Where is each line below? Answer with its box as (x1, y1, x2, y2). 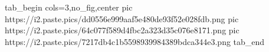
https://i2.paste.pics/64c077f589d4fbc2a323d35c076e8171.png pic (5, 24, 240, 36)
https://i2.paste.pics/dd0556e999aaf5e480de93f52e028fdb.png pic (5, 12, 239, 25)
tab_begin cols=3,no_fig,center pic (5, 1, 133, 13)
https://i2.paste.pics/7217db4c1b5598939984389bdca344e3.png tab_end (5, 35, 265, 47)
